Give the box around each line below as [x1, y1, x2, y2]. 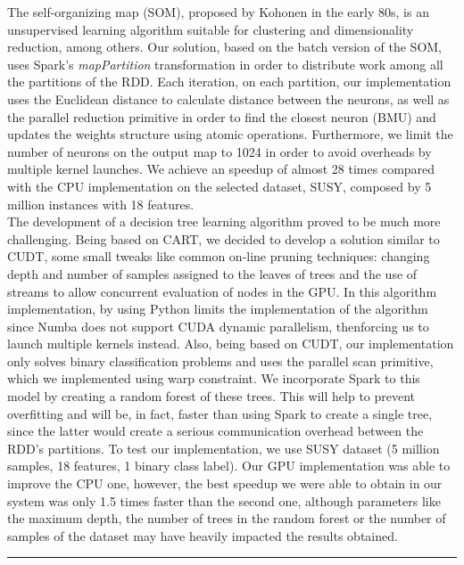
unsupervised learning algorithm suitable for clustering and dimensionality [7, 20, 414, 38]
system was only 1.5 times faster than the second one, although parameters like [7, 491, 441, 510]
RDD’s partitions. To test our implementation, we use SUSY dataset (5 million [7, 438, 440, 457]
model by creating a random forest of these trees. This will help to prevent [7, 387, 416, 405]
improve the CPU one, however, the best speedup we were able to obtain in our [7, 474, 443, 493]
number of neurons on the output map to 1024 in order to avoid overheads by [7, 142, 432, 160]
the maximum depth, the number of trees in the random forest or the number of [7, 509, 446, 528]
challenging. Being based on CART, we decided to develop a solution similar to [7, 229, 440, 248]
